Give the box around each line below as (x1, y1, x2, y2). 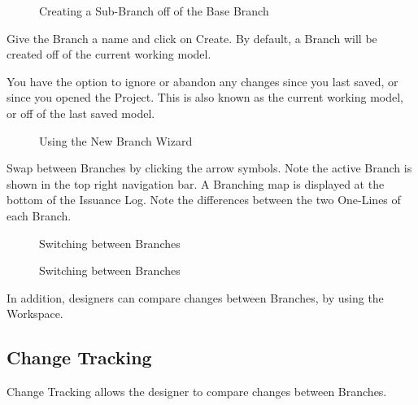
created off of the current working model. (7, 46, 211, 63)
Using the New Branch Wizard (39, 132, 193, 149)
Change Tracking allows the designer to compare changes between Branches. (7, 383, 387, 400)
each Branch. (7, 207, 72, 224)
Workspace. (7, 305, 63, 322)
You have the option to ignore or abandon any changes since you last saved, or (7, 72, 398, 89)
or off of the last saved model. (7, 104, 155, 121)
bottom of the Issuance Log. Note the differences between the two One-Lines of (7, 191, 401, 208)
